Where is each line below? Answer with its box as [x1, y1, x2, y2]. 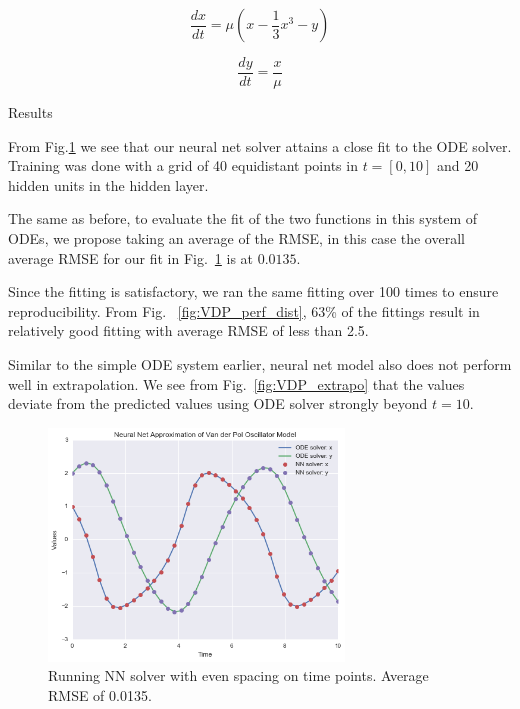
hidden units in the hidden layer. [8, 174, 209, 195]
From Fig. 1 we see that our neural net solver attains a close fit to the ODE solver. [8, 135, 512, 156]
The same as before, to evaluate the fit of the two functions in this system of [8, 208, 478, 229]
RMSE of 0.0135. [48, 684, 152, 705]
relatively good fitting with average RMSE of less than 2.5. [8, 320, 369, 341]
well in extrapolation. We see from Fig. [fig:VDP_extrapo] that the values [8, 373, 465, 394]
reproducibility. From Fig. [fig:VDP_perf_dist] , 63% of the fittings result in [8, 300, 480, 321]
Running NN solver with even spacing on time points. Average [48, 665, 429, 686]
